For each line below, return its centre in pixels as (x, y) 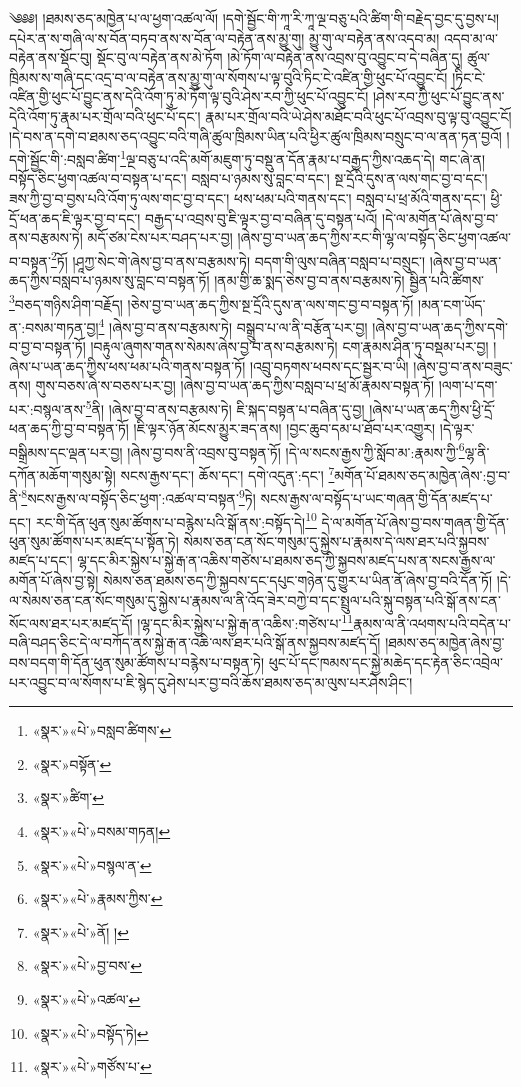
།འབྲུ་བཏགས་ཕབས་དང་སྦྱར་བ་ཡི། (329, 365)
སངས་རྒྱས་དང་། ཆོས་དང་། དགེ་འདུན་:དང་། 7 (227, 473)
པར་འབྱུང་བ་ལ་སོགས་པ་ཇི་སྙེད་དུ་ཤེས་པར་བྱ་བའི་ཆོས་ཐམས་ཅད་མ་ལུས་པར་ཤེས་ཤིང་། (211, 681)
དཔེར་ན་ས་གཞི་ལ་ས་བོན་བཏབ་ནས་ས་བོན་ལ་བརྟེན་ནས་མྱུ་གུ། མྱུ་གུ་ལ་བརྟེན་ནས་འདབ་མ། (224, 37)
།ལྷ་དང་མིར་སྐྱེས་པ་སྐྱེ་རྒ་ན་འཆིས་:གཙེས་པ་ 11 (245, 621)
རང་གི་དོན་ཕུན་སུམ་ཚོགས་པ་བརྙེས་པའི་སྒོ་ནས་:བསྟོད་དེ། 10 (176, 520)
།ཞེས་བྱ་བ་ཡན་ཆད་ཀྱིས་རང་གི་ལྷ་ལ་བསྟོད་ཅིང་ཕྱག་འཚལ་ (374, 237)
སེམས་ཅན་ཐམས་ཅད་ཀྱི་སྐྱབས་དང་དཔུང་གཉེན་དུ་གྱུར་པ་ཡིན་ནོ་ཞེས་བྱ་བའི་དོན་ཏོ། (298, 579)
